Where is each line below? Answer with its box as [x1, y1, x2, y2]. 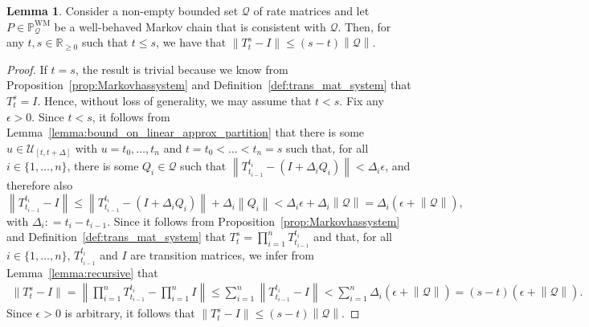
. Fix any [339, 92, 384, 108]
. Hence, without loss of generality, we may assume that [37, 92, 312, 108]
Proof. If [6, 60, 47, 77]
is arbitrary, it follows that [64, 305, 195, 321]
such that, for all [286, 139, 369, 156]
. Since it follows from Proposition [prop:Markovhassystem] [107, 212, 400, 229]
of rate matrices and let [253, 2, 370, 18]
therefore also [6, 177, 73, 194]
